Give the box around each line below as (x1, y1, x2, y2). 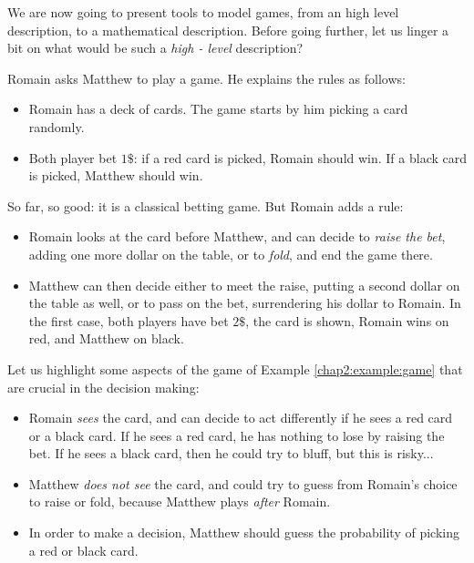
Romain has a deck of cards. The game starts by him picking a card (28, 99, 408, 118)
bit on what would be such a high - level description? (7, 38, 304, 57)
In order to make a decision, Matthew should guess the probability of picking (28, 523, 459, 542)
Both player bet (28, 148, 118, 167)
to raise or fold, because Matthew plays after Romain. (28, 492, 331, 511)
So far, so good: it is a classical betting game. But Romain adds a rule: (7, 196, 404, 215)
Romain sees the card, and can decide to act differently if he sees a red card (28, 408, 453, 427)
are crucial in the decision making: (7, 377, 200, 396)
